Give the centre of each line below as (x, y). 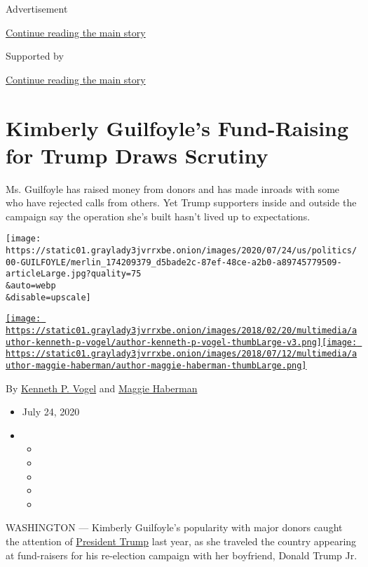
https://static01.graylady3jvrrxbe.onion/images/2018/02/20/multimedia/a (182, 331)
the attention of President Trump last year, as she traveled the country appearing (181, 541)
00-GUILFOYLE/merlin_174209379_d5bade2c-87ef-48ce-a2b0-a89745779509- (174, 262)
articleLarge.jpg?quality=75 (74, 274)
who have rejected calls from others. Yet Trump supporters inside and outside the (181, 202)
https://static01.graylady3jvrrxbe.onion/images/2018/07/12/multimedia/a (182, 354)
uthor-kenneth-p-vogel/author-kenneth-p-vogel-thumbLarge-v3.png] (164, 342)
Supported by (35, 56)
